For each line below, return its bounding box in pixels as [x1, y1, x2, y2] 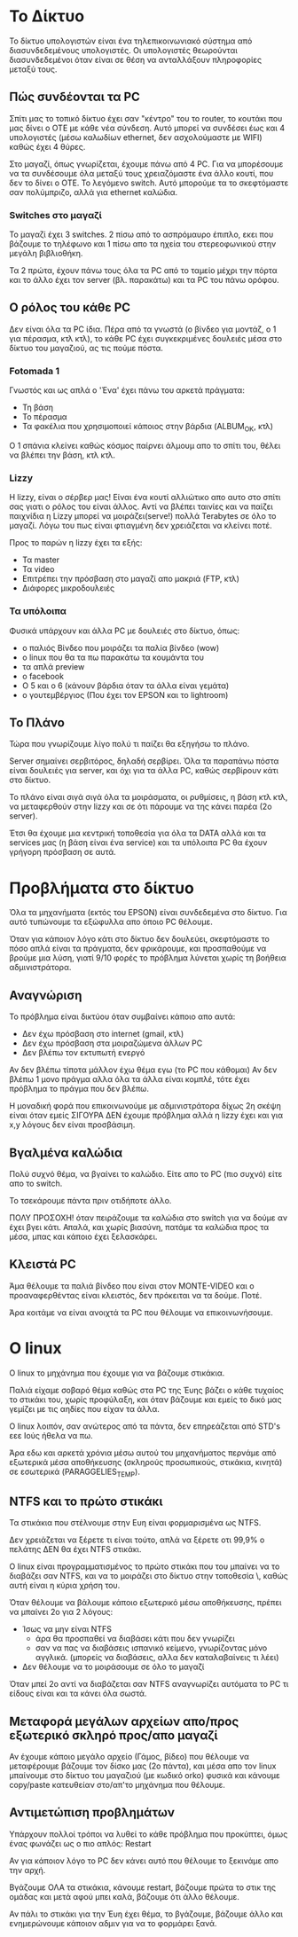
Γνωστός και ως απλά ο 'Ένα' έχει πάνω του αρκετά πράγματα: [9, 385, 246, 396]
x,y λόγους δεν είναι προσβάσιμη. [9, 1119, 136, 1130]
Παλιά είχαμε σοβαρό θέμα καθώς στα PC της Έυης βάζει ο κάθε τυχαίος [9, 1384, 284, 1395]
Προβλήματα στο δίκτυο [9, 878, 195, 898]
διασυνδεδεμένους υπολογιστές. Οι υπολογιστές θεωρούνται [9, 44, 238, 55]
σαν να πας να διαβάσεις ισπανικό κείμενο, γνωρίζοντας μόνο [35, 1643, 268, 1653]
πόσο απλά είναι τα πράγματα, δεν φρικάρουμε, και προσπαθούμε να [9, 943, 267, 954]
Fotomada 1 [9, 365, 60, 377]
